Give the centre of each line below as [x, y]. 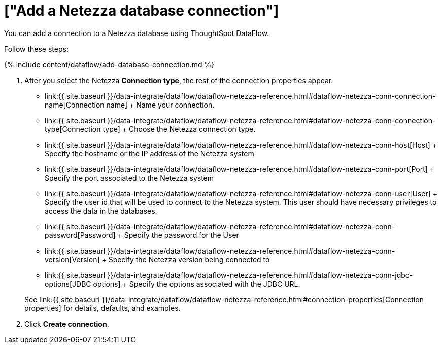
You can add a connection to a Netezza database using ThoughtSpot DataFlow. [137, 33]
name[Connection [75, 105]
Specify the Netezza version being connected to [189, 259]
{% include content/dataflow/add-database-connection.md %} [109, 64]
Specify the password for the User [181, 235]
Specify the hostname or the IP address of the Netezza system [149, 153]
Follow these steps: [36, 49]
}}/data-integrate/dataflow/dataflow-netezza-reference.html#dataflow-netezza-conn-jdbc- [260, 275]
